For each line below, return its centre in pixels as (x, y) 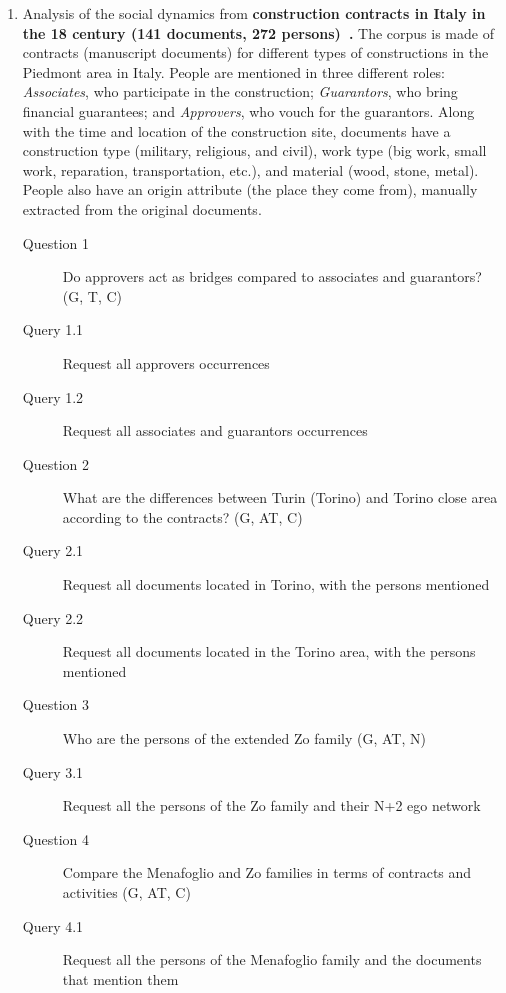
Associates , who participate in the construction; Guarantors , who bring (240, 91)
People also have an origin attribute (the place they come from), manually (250, 189)
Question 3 (55, 704)
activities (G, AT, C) (126, 892)
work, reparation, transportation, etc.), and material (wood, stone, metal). (250, 169)
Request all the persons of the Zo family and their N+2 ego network (271, 805)
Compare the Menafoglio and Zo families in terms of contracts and (267, 872)
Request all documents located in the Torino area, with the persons (269, 651)
